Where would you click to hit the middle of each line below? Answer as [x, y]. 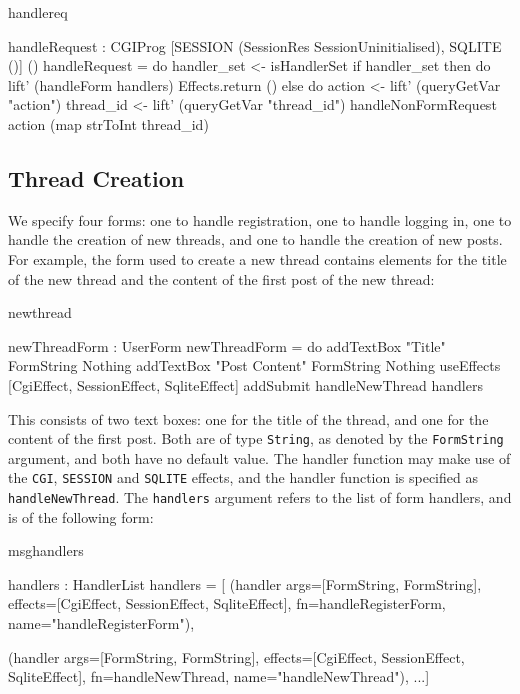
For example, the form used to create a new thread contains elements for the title [257, 258]
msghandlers [46, 550]
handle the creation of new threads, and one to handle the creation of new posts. [255, 239]
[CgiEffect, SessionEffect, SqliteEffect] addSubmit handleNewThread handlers [245, 384]
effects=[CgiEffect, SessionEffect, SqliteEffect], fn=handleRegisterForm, [227, 603]
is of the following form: [81, 516]
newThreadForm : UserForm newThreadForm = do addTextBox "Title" [227, 345]
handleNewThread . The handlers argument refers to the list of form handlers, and [260, 497]
